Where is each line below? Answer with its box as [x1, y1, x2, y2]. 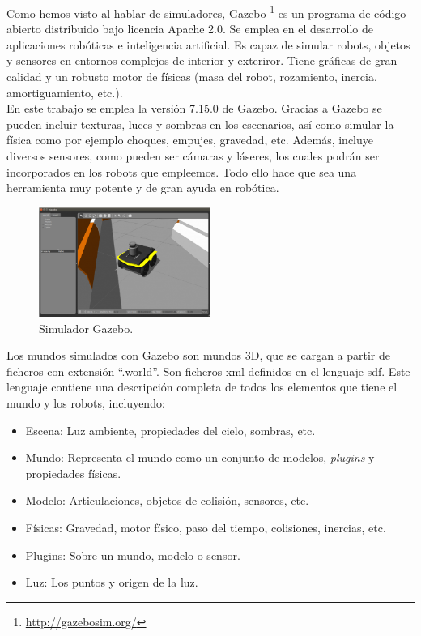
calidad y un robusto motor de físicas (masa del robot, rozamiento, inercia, [6, 68, 377, 85]
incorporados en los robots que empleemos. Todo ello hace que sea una [6, 163, 357, 180]
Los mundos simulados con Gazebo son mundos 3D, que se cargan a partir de [6, 347, 390, 364]
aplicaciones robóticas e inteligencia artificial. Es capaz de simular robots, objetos [6, 36, 410, 53]
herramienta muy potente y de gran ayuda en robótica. [6, 179, 279, 196]
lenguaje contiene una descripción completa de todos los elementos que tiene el [6, 378, 398, 395]
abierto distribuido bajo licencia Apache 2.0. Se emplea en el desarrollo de [6, 20, 373, 37]
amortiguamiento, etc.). [6, 83, 123, 100]
